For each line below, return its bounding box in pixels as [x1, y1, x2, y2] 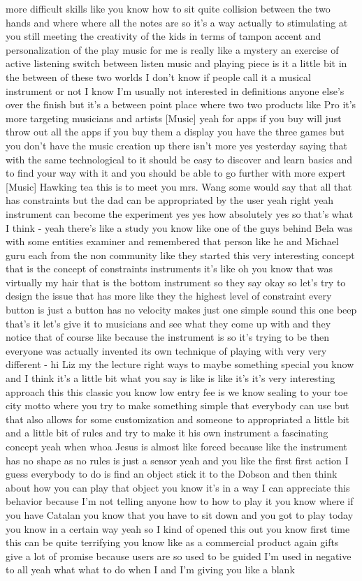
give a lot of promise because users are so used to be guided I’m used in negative [6, 548, 352, 563]
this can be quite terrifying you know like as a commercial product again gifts [6, 535, 339, 550]
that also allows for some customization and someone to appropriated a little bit [6, 411, 350, 426]
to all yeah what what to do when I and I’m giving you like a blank [6, 562, 295, 577]
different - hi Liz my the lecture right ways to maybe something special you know [6, 357, 354, 372]
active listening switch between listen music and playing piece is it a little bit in [6, 56, 347, 71]
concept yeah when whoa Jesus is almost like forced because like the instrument [6, 439, 347, 453]
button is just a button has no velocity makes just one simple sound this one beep [6, 302, 357, 317]
